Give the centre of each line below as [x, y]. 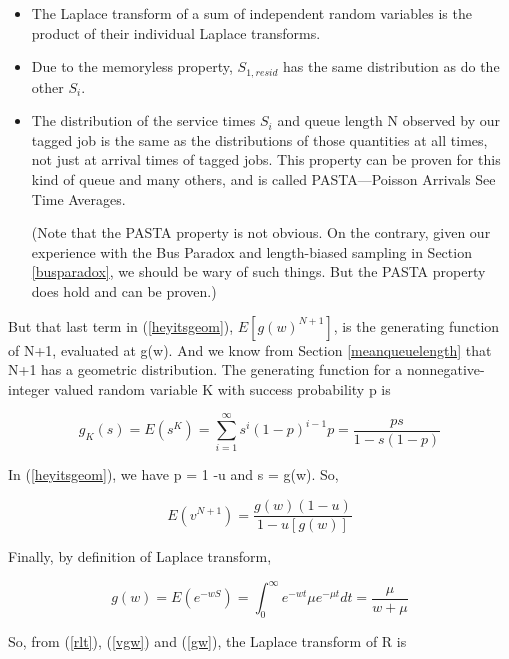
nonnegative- [445, 369]
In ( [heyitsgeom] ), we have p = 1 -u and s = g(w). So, [173, 474]
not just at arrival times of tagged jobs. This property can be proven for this [266, 159]
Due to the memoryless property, [132, 66]
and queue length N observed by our [389, 120]
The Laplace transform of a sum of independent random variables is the [251, 13]
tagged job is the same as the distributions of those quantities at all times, [259, 139]
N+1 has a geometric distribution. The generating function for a [205, 369]
